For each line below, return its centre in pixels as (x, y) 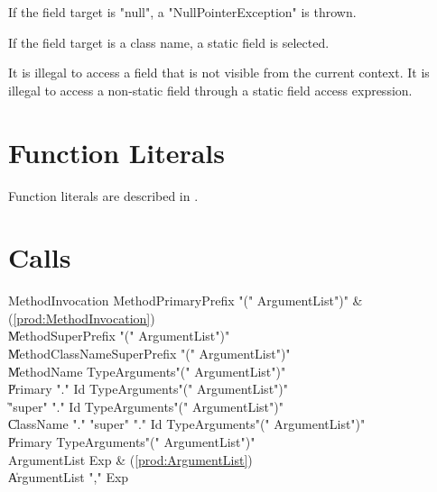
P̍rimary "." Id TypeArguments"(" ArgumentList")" (148, 389)
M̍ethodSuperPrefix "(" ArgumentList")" (119, 336)
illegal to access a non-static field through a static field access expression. (210, 90)
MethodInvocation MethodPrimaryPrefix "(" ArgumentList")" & (186, 301)
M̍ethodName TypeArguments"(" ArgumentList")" (147, 371)
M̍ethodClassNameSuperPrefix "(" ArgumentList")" (149, 353)
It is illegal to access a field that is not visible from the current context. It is (219, 73)
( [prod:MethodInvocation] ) (82, 318)
